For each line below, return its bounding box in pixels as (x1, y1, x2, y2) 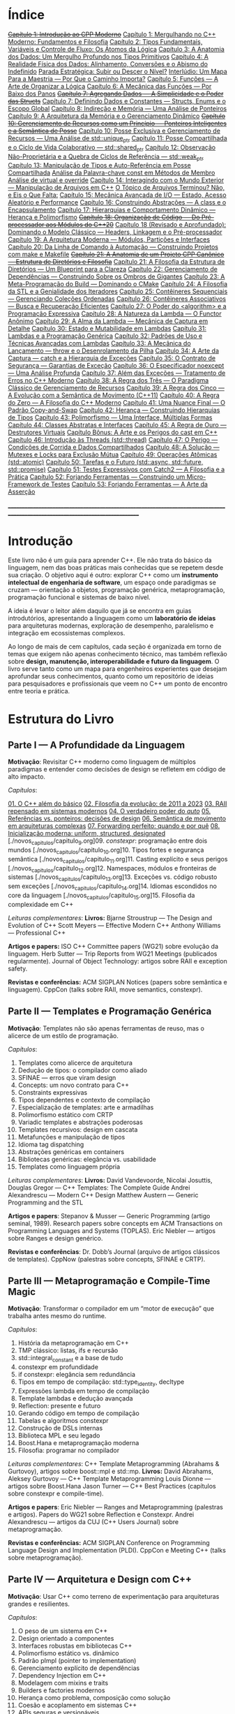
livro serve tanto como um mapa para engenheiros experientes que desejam (8, 665, 227, 673)
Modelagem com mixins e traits (17, 1678, 109, 1687)
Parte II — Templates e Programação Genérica (8, 1005, 212, 1017)
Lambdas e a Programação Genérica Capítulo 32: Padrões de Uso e (8, 332, 203, 340)
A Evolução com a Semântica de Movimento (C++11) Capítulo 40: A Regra (8, 391, 220, 399)
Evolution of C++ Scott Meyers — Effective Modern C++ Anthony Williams (8, 921, 221, 929)
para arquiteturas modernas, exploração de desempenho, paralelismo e (8, 621, 214, 630)
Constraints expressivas (17, 1088, 88, 1096)
